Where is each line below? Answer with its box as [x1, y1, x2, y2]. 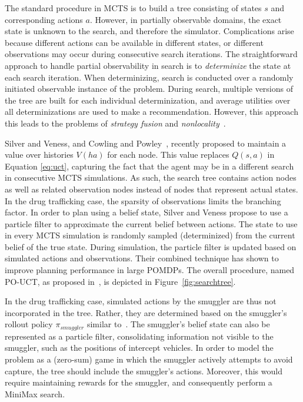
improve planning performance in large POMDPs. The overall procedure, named [5, 264, 295, 276]
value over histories [5, 148, 74, 161]
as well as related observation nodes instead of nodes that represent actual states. [5, 182, 298, 195]
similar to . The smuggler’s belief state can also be [86, 318, 270, 330]
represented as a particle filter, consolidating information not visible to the [5, 330, 274, 342]
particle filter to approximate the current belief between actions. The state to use [5, 217, 298, 230]
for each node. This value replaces [107, 148, 229, 161]
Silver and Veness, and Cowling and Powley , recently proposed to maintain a [5, 137, 287, 149]
